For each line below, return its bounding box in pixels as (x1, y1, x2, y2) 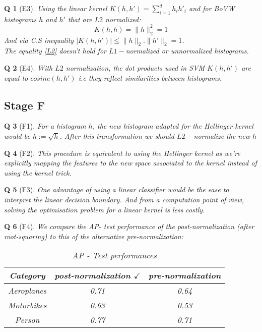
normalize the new (193, 131, 250, 141)
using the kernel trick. (4, 167, 72, 178)
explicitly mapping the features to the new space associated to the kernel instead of (4, 157, 257, 168)
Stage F (4, 97, 45, 113)
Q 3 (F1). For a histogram (4, 121, 86, 131)
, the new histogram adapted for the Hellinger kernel (92, 121, 253, 131)
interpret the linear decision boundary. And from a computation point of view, (4, 194, 244, 205)
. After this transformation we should (59, 131, 174, 141)
